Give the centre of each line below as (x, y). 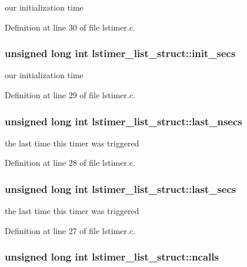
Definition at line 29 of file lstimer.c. (70, 95)
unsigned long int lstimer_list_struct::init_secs (120, 53)
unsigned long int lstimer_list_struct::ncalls (112, 257)
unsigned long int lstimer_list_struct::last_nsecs (123, 121)
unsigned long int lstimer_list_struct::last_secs (121, 188)
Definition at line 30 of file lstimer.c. (70, 27)
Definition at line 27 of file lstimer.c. (70, 230)
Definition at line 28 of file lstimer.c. (70, 163)
